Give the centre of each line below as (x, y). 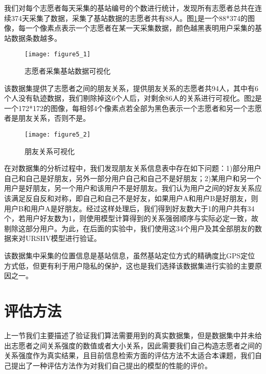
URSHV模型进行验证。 (63, 238)
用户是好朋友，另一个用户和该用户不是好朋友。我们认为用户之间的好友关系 (129, 188)
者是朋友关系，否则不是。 (47, 118)
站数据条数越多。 (33, 38)
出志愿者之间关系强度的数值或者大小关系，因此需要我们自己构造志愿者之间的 (133, 345)
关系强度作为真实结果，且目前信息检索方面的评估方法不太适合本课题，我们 (129, 355)
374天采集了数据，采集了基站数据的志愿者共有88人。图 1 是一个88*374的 (129, 18)
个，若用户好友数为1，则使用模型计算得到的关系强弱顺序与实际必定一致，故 (131, 218)
